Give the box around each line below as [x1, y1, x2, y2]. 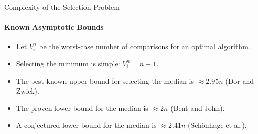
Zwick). [16, 85, 39, 96]
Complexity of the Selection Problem [4, 2, 120, 12]
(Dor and [225, 75, 254, 86]
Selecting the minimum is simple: [16, 58, 120, 69]
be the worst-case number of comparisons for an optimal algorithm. [39, 41, 250, 52]
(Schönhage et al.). [188, 120, 247, 130]
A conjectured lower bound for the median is [16, 120, 157, 130]
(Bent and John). [170, 102, 225, 113]
